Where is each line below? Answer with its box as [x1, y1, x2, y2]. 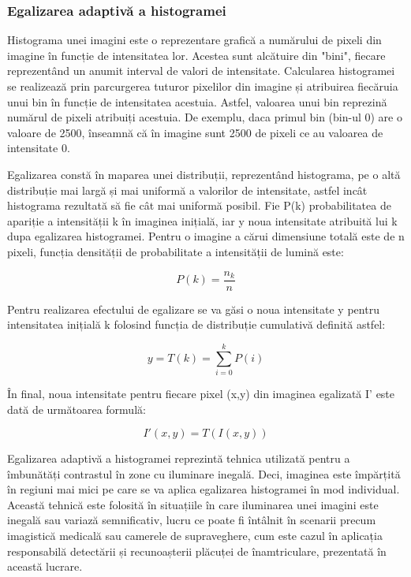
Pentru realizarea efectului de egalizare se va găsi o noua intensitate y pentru [7, 300, 379, 317]
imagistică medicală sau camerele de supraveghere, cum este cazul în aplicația [7, 527, 383, 544]
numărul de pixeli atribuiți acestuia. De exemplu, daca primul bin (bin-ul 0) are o [7, 109, 402, 125]
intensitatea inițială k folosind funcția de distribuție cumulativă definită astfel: [7, 316, 386, 333]
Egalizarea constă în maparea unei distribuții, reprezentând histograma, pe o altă [7, 166, 401, 182]
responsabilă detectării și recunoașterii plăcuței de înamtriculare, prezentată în [7, 542, 387, 559]
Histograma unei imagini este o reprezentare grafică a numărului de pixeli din [7, 32, 382, 48]
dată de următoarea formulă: [7, 400, 146, 417]
